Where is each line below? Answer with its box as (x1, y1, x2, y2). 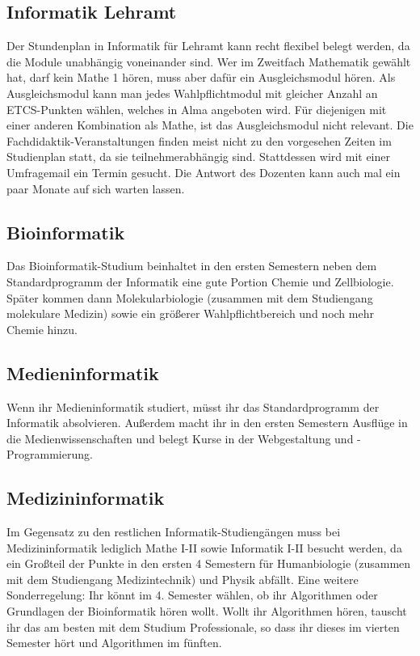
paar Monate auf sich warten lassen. (6, 180, 185, 197)
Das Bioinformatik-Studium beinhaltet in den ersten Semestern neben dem (6, 257, 377, 274)
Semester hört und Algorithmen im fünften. (6, 634, 222, 651)
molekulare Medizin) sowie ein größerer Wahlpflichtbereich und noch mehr (6, 305, 374, 322)
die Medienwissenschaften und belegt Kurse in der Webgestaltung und (6, 430, 354, 447)
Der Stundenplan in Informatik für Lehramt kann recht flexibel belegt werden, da (6, 37, 410, 54)
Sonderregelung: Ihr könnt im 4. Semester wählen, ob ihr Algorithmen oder (6, 586, 378, 603)
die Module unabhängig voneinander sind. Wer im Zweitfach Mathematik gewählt (6, 53, 411, 70)
